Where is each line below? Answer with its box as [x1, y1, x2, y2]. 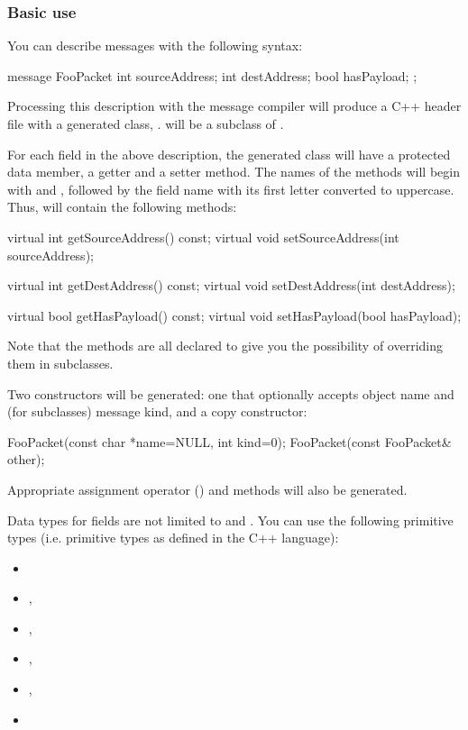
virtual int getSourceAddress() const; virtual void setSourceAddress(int [7, 227, 399, 246]
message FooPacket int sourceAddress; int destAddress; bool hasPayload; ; [7, 66, 418, 85]
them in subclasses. [7, 353, 114, 372]
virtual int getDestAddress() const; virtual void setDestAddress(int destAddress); [7, 276, 455, 295]
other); [7, 450, 45, 469]
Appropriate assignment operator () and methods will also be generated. [7, 479, 408, 498]
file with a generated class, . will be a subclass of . [7, 114, 284, 132]
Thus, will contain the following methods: [7, 197, 237, 216]
